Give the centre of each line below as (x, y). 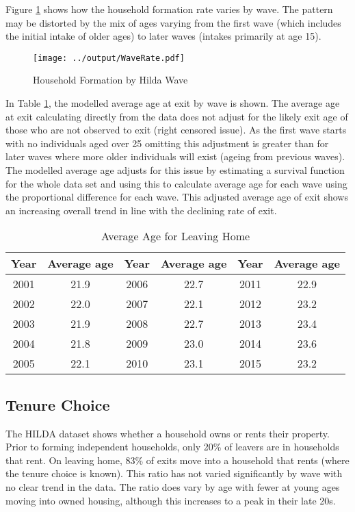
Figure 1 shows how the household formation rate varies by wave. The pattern (169, 9)
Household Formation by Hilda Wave (110, 80)
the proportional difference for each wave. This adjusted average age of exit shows (177, 197)
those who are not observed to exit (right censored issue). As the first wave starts (176, 130)
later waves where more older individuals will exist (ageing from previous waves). (175, 156)
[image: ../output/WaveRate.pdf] (109, 58)
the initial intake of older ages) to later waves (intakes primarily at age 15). (163, 36)
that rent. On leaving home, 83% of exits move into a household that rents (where (177, 460)
